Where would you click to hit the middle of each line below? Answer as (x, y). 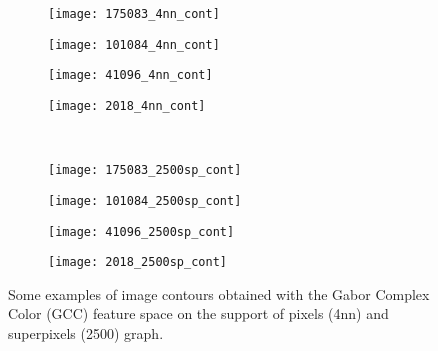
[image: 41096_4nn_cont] (130, 75)
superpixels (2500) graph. (86, 333)
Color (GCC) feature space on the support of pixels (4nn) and (198, 313)
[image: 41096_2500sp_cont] (141, 231)
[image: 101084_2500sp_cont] (145, 200)
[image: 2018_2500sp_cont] (137, 262)
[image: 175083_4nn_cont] (134, 14)
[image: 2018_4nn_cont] (127, 105)
